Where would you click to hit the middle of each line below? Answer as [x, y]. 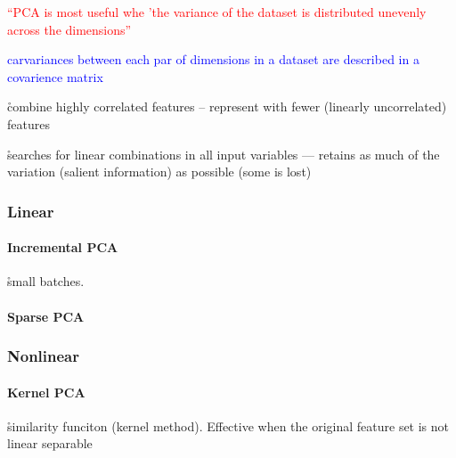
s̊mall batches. [46, 281]
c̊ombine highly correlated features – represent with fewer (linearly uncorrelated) [227, 106]
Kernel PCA [46, 392]
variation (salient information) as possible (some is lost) [159, 172]
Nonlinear [43, 356]
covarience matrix [55, 76]
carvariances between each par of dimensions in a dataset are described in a [213, 59]
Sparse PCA [46, 316]
